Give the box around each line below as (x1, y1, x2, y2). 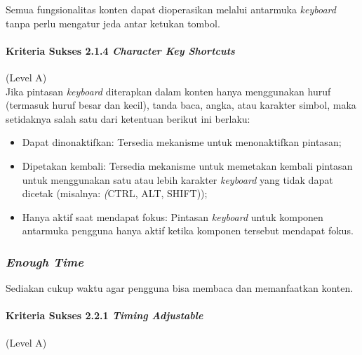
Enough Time (6, 253, 83, 270)
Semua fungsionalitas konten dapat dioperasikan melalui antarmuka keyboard (6, 2, 336, 16)
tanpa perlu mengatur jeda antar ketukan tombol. (6, 15, 220, 30)
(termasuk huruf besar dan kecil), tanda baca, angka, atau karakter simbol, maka (6, 98, 356, 112)
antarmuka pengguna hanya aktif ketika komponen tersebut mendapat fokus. (22, 223, 354, 238)
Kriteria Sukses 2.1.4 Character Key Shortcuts (6, 43, 235, 58)
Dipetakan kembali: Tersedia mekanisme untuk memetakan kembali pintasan (22, 158, 353, 173)
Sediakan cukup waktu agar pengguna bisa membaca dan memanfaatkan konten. (6, 281, 354, 295)
